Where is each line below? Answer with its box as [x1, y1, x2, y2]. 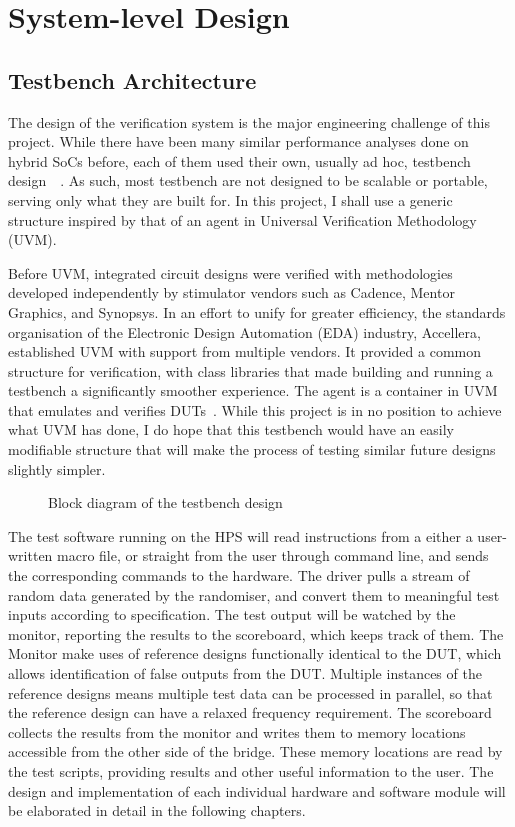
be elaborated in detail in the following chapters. [8, 800, 306, 821]
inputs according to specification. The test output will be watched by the [8, 604, 456, 625]
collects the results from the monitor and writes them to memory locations [8, 721, 466, 742]
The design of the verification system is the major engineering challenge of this [8, 111, 490, 132]
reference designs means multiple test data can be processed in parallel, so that [8, 682, 493, 703]
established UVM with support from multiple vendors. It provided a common [8, 341, 481, 362]
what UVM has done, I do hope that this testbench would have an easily [8, 419, 454, 440]
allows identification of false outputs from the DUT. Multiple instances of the [8, 663, 482, 684]
